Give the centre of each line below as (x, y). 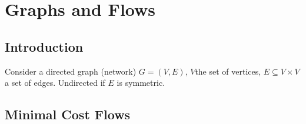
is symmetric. (141, 83)
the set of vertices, (228, 71)
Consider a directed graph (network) (71, 71)
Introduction (44, 46)
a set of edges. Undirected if (55, 83)
